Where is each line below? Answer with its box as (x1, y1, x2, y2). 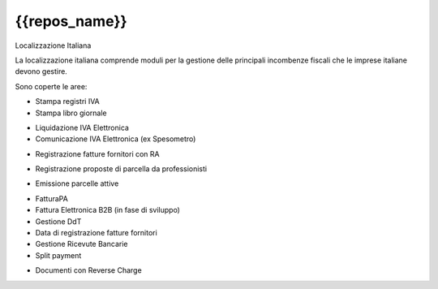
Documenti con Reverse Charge (35, 265, 142, 275)
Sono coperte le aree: (15, 81, 88, 91)
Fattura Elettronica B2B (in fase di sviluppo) (35, 205, 180, 215)
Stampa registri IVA (35, 97, 101, 106)
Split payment (35, 250, 82, 260)
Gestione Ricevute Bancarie (35, 239, 128, 249)
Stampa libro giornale (35, 108, 107, 118)
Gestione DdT (35, 216, 82, 226)
